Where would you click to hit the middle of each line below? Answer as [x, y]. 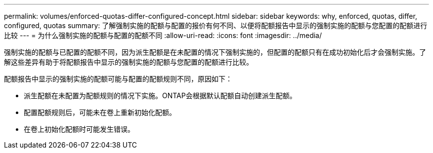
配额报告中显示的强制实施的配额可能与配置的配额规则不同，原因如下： [118, 79]
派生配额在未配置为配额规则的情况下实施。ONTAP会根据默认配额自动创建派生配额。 [160, 96]
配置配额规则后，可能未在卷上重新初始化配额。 [100, 112]
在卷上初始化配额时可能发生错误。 [79, 129]
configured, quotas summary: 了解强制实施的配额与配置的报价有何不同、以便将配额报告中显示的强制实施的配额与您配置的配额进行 [216, 25]
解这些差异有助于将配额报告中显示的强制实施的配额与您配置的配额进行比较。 [129, 62]
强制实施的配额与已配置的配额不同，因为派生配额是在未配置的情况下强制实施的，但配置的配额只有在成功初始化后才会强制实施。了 [215, 52]
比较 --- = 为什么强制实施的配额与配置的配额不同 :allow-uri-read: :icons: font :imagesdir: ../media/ [163, 35]
